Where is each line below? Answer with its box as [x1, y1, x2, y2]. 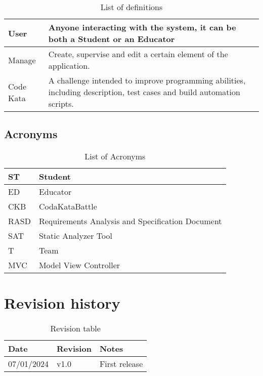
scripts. [48, 98, 74, 109]
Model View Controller [38, 259, 120, 271]
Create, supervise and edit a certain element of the [48, 48, 228, 60]
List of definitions [100, 1, 163, 13]
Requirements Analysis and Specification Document [38, 215, 222, 227]
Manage [8, 54, 36, 66]
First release [99, 358, 143, 370]
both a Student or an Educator [48, 33, 175, 45]
